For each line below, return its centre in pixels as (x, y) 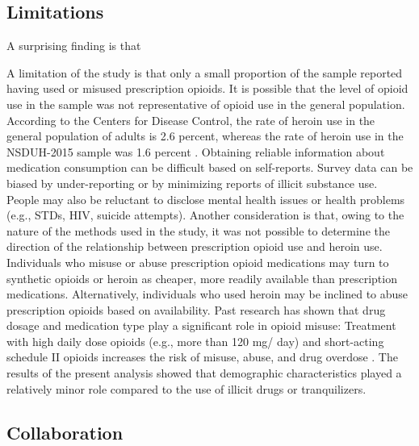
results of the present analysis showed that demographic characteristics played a (204, 373)
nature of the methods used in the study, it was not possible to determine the (198, 230)
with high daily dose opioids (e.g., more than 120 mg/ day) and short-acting (195, 341)
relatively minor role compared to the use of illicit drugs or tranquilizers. (186, 388)
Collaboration (65, 432)
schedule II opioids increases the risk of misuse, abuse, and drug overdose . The (202, 357)
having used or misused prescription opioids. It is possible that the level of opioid (207, 88)
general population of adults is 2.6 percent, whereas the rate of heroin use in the (205, 136)
